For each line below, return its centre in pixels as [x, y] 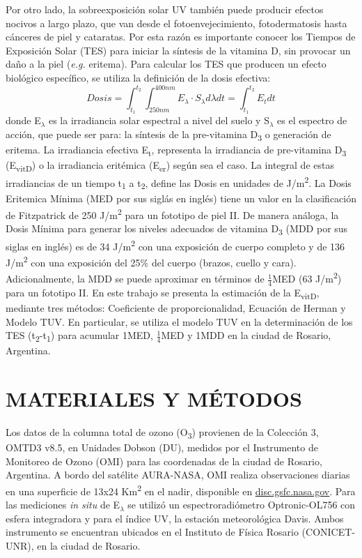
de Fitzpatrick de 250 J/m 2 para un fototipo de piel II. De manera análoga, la [172, 213]
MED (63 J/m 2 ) [307, 278]
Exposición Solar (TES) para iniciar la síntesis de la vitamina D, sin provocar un [178, 50]
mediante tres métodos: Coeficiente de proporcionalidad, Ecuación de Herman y [176, 308]
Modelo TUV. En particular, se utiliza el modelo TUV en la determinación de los [179, 321]
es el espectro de [312, 120]
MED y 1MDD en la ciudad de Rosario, [246, 335]
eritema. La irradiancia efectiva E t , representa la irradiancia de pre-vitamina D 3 [176, 150]
